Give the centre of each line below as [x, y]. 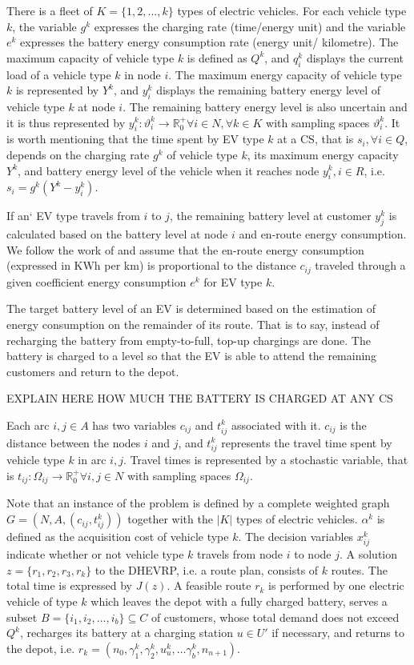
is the [353, 425]
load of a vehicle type [59, 74]
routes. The [359, 569]
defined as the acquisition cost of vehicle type [118, 537]
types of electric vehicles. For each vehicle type [292, 10]
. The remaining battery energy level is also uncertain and [265, 106]
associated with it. [276, 425]
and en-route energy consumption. [323, 234]
